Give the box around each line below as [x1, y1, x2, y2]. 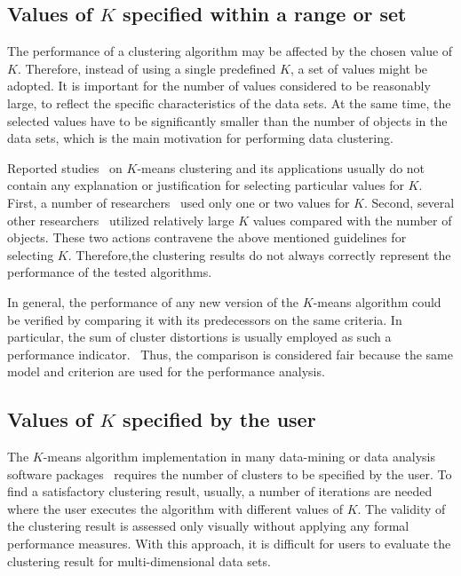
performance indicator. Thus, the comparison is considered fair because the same [7, 344, 453, 363]
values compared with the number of [252, 210, 452, 229]
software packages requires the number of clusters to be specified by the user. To [7, 464, 452, 483]
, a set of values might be [290, 59, 428, 77]
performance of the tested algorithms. [7, 263, 212, 281]
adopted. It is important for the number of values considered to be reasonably [7, 76, 431, 95]
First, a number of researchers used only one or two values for [7, 193, 350, 211]
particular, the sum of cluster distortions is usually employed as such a [7, 327, 392, 346]
